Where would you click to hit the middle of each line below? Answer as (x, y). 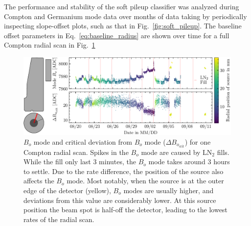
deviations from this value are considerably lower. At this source (120, 200)
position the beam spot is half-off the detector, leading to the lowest (125, 210)
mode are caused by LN (177, 152)
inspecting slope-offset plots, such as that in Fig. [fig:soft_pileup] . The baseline (123, 26)
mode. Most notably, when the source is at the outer (145, 181)
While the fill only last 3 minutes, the (80, 162)
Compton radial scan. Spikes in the (76, 152)
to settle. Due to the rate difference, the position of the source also (124, 171)
